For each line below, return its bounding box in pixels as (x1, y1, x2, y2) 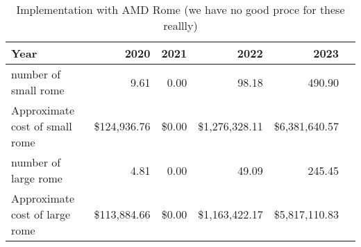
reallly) (163, 17, 198, 33)
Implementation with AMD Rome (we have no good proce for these (16, 1, 345, 17)
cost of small (11, 118, 72, 134)
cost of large (11, 206, 71, 222)
